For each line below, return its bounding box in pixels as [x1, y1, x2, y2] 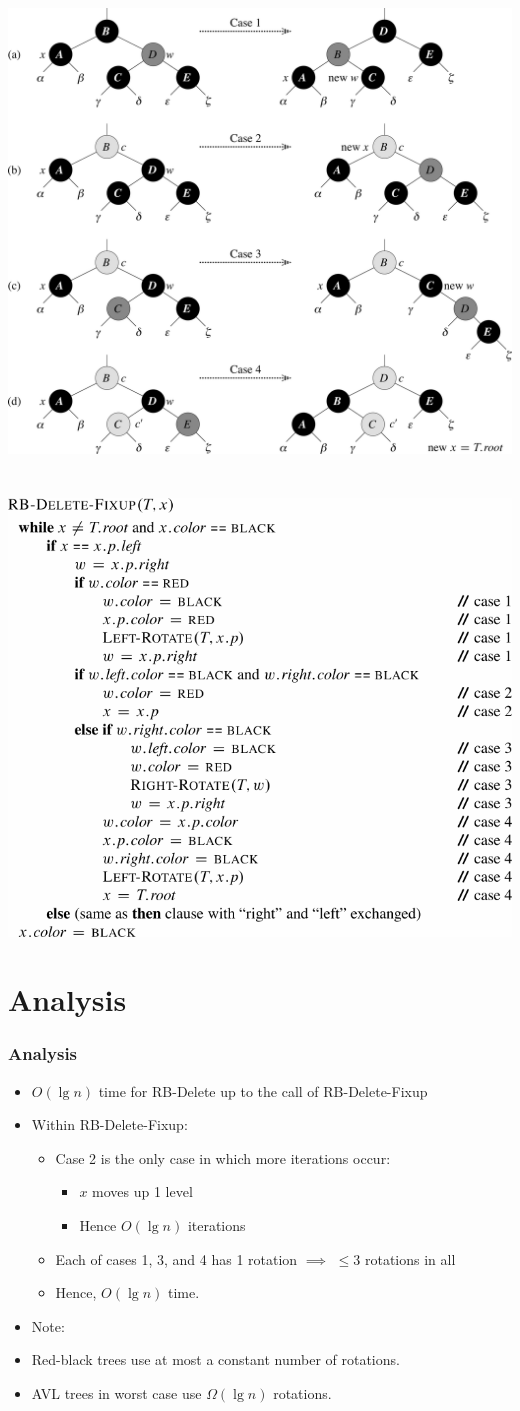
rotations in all [364, 1248, 456, 1269]
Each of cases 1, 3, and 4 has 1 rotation [55, 1248, 298, 1269]
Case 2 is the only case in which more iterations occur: [55, 1147, 391, 1168]
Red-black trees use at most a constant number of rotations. [31, 1349, 400, 1370]
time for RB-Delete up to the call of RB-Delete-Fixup [98, 1080, 428, 1101]
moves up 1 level [92, 1181, 193, 1202]
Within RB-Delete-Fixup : [31, 1114, 188, 1135]
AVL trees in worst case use [31, 1383, 202, 1404]
